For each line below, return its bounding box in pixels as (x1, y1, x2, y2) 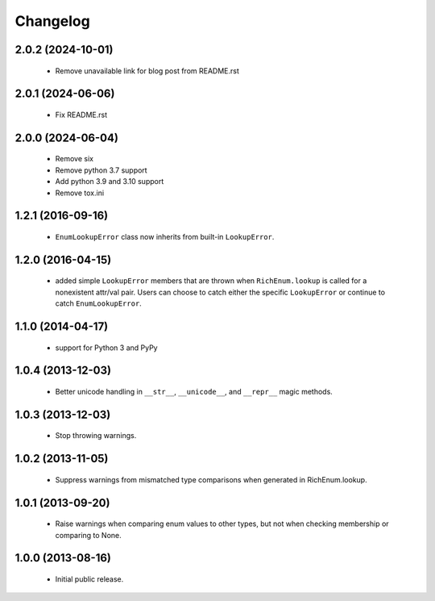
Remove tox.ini (55, 188, 105, 198)
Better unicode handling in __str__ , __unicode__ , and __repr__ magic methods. (55, 386, 333, 396)
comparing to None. (55, 530, 122, 540)
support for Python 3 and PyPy (55, 343, 158, 353)
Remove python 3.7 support (55, 165, 148, 175)
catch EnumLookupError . (55, 298, 143, 308)
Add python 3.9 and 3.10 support (55, 177, 164, 186)
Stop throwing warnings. (55, 431, 137, 440)
